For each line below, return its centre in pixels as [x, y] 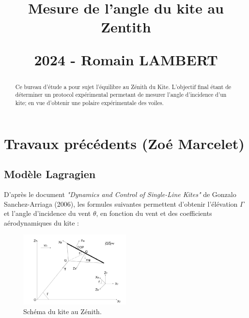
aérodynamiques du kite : [41, 222]
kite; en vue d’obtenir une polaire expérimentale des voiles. [89, 103]
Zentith [126, 27]
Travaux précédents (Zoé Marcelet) [124, 143]
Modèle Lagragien [50, 174]
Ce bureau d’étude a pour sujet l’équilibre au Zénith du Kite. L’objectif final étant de [123, 86]
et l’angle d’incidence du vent [47, 213]
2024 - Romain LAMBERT [126, 59]
